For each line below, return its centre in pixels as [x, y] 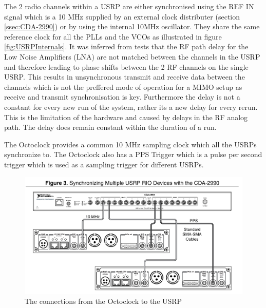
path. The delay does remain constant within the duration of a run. [110, 127]
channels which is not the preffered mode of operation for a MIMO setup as [123, 86]
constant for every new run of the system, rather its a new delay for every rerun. [131, 107]
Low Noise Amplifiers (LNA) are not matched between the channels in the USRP [132, 56]
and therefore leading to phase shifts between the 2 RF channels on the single [126, 66]
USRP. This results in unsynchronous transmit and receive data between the [125, 77]
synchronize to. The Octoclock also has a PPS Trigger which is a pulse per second [133, 154]
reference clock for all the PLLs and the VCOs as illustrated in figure [113, 36]
